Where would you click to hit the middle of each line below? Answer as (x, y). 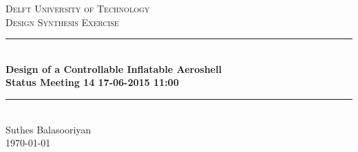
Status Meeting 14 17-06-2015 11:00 (92, 82)
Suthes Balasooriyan (49, 129)
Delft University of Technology (78, 8)
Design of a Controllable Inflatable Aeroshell (114, 68)
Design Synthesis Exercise (62, 22)
